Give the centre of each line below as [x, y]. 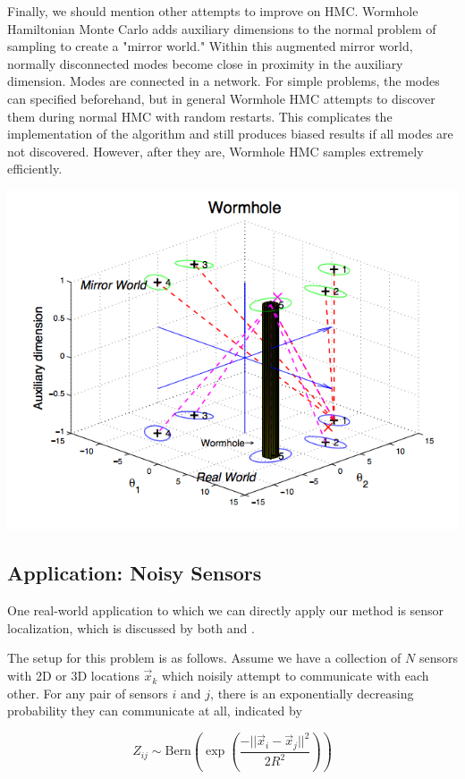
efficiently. [35, 169]
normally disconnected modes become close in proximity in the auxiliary [205, 63]
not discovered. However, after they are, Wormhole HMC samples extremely [216, 151]
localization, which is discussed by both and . [131, 627]
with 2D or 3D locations [73, 676]
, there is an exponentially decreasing [312, 693]
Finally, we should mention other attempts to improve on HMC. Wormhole [213, 11]
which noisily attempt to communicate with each [295, 676]
